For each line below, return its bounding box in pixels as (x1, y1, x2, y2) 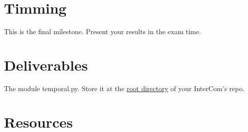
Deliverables (4, 55, 88, 75)
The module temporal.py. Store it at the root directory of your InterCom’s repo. (4, 83, 245, 93)
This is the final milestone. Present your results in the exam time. (4, 26, 201, 37)
